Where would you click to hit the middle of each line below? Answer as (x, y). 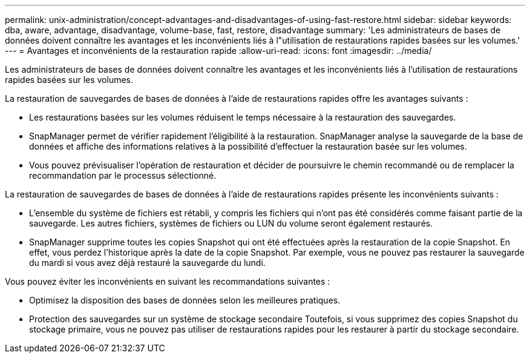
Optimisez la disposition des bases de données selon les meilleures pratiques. (185, 300)
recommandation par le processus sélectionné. (123, 175)
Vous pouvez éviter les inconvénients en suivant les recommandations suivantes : (168, 281)
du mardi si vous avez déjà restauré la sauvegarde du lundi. (147, 263)
